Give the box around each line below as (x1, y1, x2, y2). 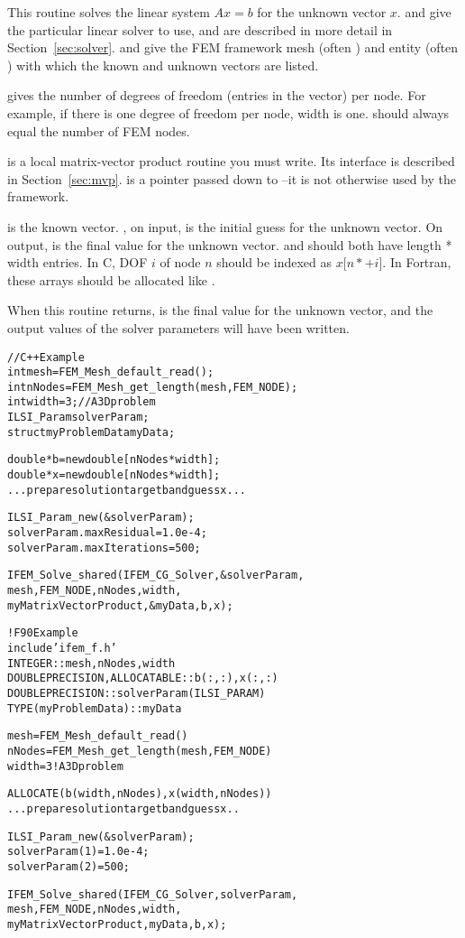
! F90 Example (7, 627, 78, 640)
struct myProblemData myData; (7, 425, 176, 439)
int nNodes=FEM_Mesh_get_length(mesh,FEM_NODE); (7, 380, 298, 394)
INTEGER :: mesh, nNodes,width (7, 656, 176, 670)
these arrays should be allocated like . (7, 270, 215, 289)
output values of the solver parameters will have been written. (7, 318, 350, 337)
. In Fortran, (382, 253, 451, 272)
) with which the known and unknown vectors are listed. (7, 55, 319, 74)
